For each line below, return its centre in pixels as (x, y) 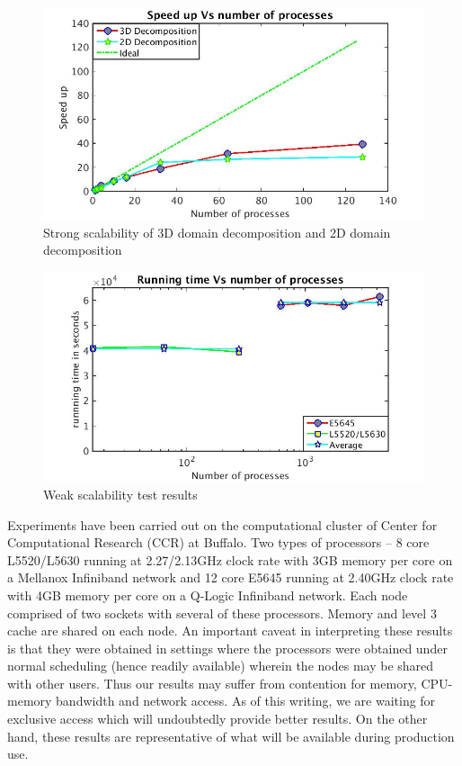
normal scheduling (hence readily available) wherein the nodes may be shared (221, 666)
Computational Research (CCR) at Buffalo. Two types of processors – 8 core (218, 542)
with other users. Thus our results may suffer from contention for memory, (212, 683)
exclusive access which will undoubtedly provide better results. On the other (218, 719)
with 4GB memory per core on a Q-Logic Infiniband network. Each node (208, 595)
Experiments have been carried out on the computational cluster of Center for (222, 524)
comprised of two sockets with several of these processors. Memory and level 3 (222, 613)
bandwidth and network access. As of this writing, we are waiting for (246, 701)
